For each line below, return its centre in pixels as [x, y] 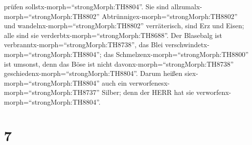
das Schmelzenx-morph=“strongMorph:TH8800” [176, 54]
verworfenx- [214, 92]
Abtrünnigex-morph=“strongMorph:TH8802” [170, 16]
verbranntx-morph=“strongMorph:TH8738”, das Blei [83, 45]
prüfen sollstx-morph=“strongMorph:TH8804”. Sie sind [86, 6]
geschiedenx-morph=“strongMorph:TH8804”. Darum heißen [93, 73]
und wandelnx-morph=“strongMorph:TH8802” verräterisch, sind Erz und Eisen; [124, 26]
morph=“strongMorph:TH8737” [52, 92]
